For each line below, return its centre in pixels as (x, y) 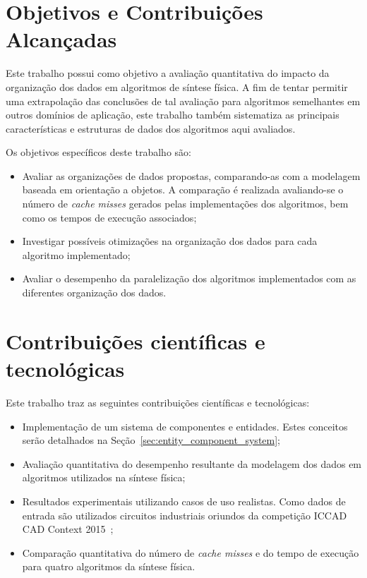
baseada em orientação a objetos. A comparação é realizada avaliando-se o (183, 189)
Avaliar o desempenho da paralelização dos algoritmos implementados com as (189, 278)
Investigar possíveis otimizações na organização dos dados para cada (170, 241)
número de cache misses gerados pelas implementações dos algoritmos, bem (185, 204)
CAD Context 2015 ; (68, 529)
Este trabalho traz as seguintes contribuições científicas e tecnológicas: (158, 402)
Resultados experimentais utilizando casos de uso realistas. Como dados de (184, 501)
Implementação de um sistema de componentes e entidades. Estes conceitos (185, 426)
